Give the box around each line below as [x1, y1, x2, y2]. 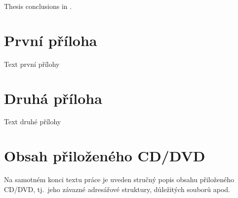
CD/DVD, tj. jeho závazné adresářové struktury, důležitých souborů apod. [4, 184, 230, 194]
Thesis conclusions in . [4, 1, 72, 11]
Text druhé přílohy [4, 116, 61, 127]
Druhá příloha [4, 88, 102, 108]
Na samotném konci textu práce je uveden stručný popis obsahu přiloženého [4, 174, 234, 185]
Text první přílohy [4, 58, 60, 69]
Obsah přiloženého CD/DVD [4, 146, 205, 166]
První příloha [4, 30, 97, 50]
